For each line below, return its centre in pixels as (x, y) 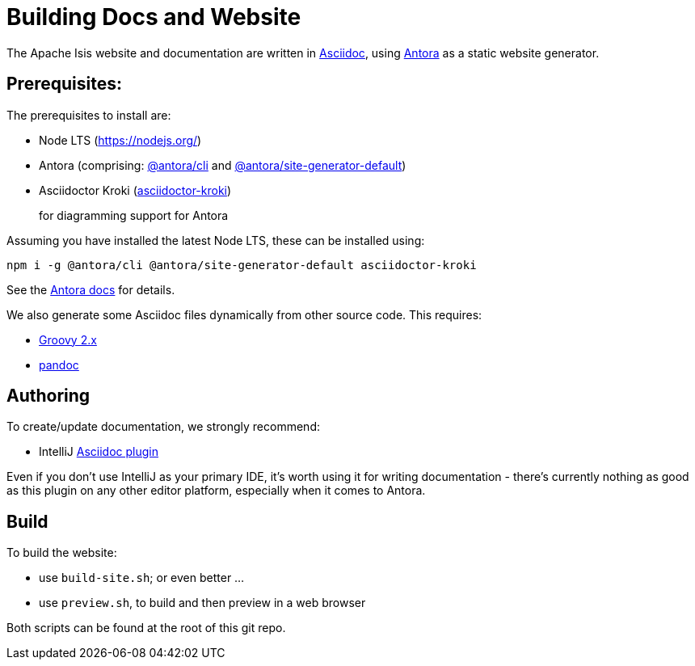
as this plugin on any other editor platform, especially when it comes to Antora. (216, 491)
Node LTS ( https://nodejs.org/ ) (120, 140)
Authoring (48, 396)
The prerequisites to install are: (89, 115)
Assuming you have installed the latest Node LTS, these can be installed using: (216, 240)
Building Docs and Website (154, 17)
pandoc (59, 365)
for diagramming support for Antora (134, 215)
